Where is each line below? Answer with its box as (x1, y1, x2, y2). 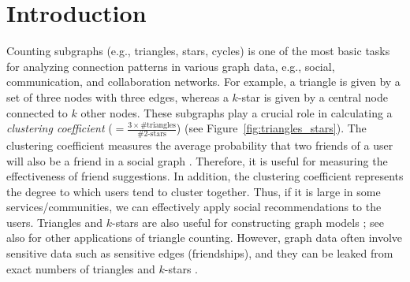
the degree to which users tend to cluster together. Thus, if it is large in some (6, 183, 381, 199)
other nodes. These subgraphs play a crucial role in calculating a (80, 104, 393, 121)
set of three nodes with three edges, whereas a (6, 88, 229, 105)
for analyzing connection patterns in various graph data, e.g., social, (6, 58, 335, 74)
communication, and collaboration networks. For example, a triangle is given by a (6, 73, 401, 90)
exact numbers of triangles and (6, 260, 155, 276)
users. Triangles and (6, 213, 103, 230)
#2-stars (137, 129, 166, 138)
